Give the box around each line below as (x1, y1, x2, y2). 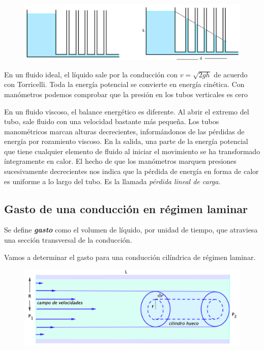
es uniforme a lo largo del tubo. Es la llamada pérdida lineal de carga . (4, 176, 221, 186)
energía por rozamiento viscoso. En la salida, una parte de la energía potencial (4, 136, 248, 147)
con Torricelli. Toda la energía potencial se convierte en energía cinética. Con (4, 79, 245, 90)
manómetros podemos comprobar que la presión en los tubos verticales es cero (4, 89, 248, 99)
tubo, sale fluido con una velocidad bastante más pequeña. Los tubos (4, 116, 219, 127)
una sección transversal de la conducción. (4, 235, 132, 245)
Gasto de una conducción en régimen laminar (4, 200, 248, 216)
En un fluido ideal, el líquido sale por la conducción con (4, 69, 178, 79)
